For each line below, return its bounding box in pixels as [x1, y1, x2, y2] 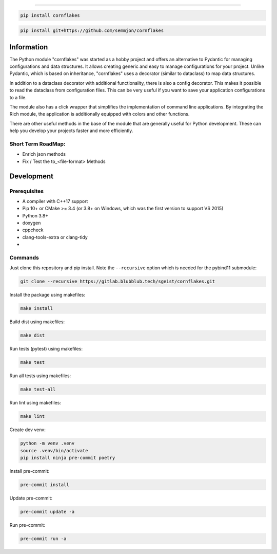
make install [20, 306, 53, 311]
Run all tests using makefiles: [9, 373, 71, 379]
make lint [20, 414, 45, 419]
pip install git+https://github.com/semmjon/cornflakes [20, 28, 164, 33]
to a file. [9, 94, 27, 100]
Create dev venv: [9, 427, 46, 433]
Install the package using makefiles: [9, 292, 86, 298]
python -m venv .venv [20, 440, 75, 447]
